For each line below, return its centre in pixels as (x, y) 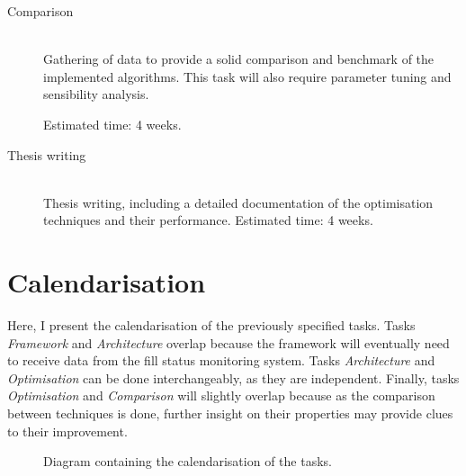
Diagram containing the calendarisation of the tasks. (188, 461)
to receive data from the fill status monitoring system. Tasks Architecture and (221, 360)
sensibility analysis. (96, 94)
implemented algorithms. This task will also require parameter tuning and (247, 76)
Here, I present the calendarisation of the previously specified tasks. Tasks (211, 325)
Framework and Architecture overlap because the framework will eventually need (229, 342)
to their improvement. (67, 431)
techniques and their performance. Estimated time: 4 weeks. (208, 220)
